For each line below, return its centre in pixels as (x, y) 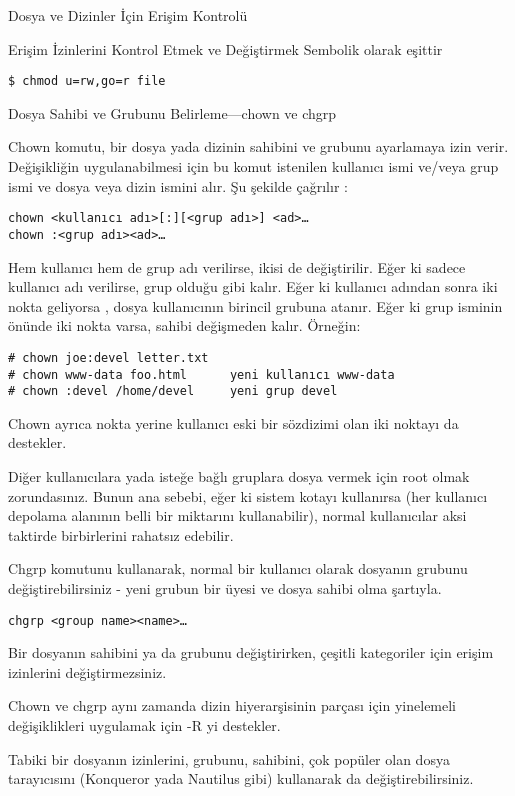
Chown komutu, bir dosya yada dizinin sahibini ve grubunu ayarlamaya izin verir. (258, 146)
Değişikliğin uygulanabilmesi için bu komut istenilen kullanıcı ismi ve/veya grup (253, 166)
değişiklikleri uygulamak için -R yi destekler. (144, 725)
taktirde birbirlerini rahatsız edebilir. (121, 534)
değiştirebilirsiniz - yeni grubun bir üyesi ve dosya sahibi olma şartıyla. (225, 588)
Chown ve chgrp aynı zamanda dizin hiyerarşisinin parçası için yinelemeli (232, 705)
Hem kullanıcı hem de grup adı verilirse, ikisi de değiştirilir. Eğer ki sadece (237, 266)
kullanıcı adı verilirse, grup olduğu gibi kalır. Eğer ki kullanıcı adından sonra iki (253, 286)
